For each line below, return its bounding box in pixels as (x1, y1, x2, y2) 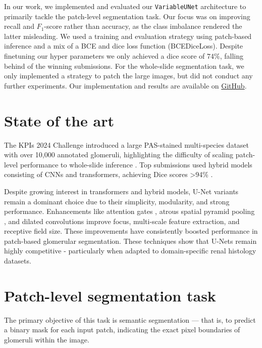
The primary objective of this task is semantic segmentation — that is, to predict (4, 314, 256, 325)
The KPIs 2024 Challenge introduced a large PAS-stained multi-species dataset (4, 139, 249, 150)
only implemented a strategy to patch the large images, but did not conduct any (4, 70, 253, 81)
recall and (4, 21, 34, 31)
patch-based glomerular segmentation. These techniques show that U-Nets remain (4, 235, 257, 246)
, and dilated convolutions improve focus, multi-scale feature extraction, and (4, 215, 240, 226)
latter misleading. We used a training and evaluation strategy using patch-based (4, 30, 252, 41)
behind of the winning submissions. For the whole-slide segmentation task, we (4, 60, 244, 71)
